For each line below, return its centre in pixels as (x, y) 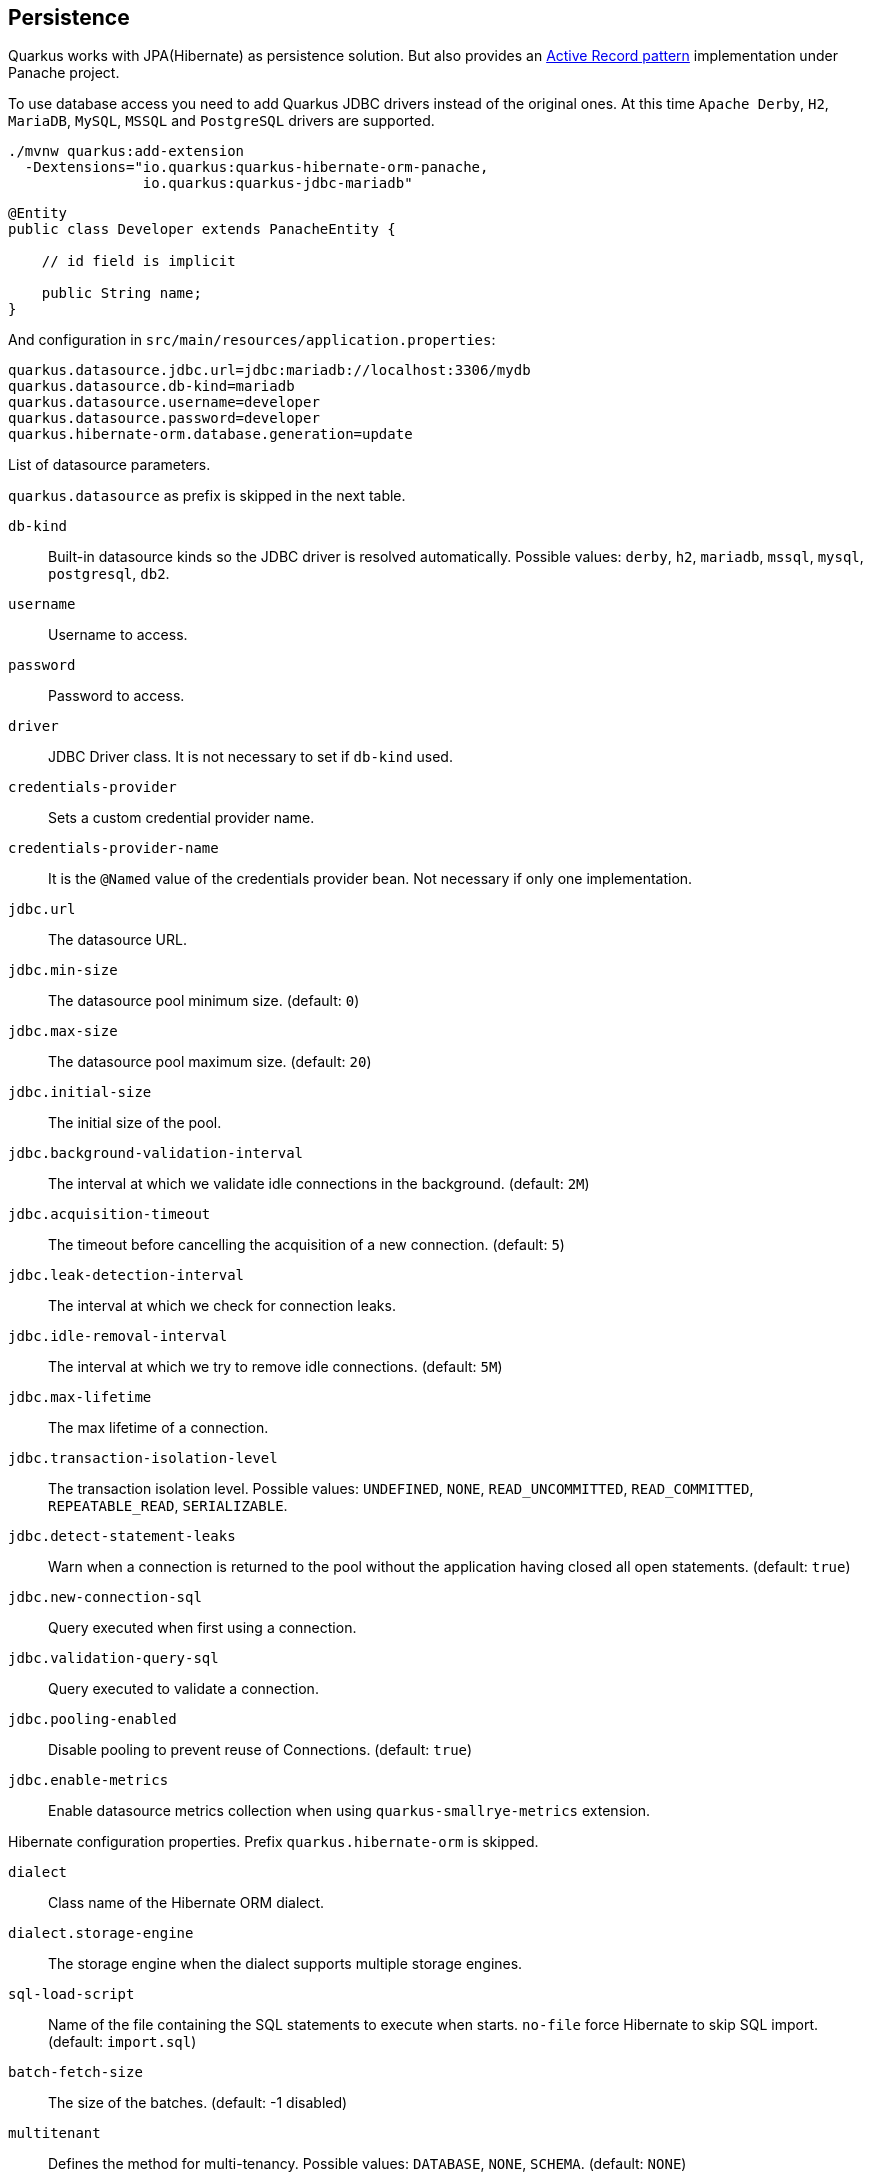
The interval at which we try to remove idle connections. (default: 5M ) (275, 1367)
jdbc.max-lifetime (80, 1397)
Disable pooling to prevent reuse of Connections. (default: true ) (260, 1750)
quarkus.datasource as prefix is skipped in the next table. (207, 496)
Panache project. (64, 73)
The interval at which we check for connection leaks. (222, 1306)
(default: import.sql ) (122, 2042)
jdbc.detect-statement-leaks (122, 1536)
